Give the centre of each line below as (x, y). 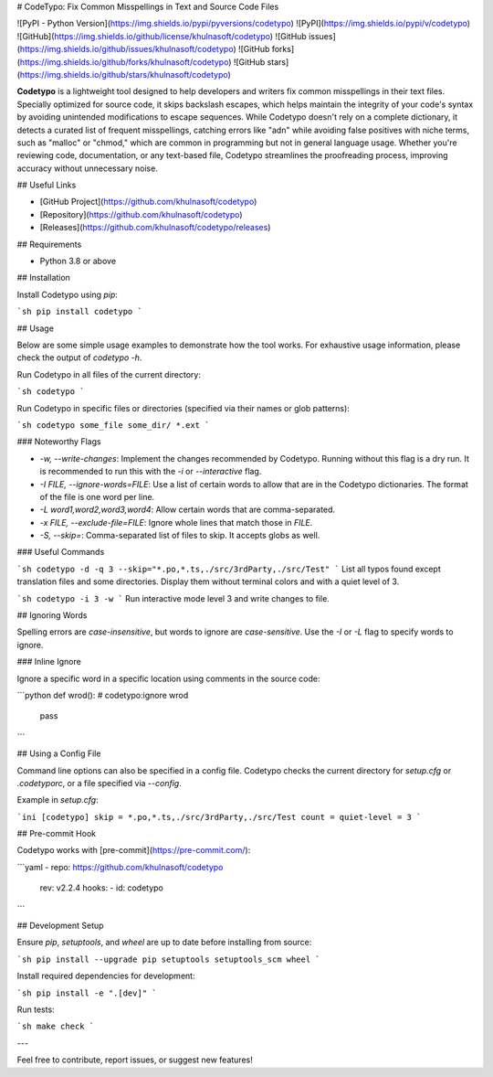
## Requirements (49, 244)
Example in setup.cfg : (58, 800)
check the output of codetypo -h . (79, 357)
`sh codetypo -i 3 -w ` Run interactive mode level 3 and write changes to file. (173, 598)
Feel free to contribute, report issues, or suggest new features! (135, 1060)
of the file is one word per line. (97, 496)
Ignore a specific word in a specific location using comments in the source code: (168, 678)
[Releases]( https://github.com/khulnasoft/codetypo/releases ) (155, 228)
